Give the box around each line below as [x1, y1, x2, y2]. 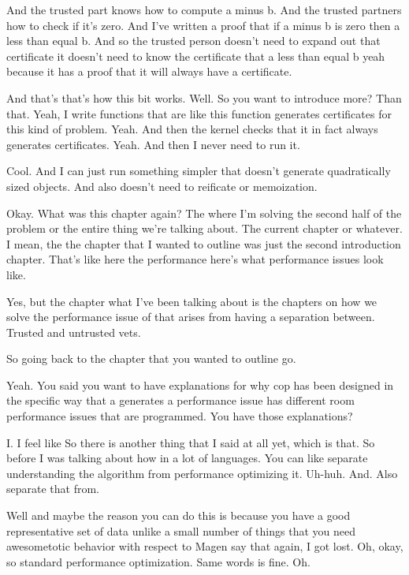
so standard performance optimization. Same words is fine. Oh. [6, 553, 310, 569]
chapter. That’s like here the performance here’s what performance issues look [6, 251, 384, 267]
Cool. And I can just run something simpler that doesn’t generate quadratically [6, 162, 391, 179]
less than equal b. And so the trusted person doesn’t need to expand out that [6, 32, 381, 49]
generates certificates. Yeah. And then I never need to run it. [6, 136, 300, 152]
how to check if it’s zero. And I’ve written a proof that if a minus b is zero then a [6, 17, 400, 33]
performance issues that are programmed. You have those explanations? [6, 408, 353, 424]
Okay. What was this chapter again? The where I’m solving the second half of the [6, 204, 402, 221]
